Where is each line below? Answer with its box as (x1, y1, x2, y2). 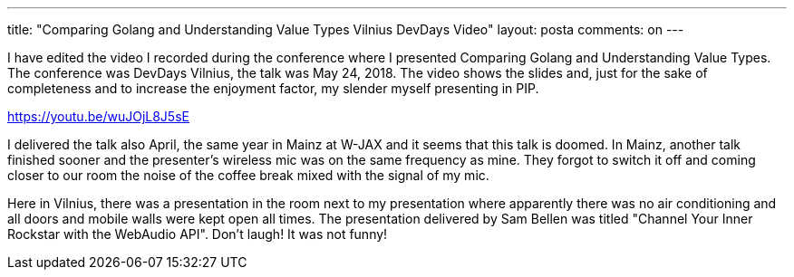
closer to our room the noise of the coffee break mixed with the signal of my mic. (7, 167, 489, 183)
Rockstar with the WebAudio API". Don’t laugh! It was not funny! (7, 226, 388, 242)
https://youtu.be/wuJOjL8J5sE (7, 109, 189, 124)
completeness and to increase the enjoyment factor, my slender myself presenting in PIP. (7, 81, 539, 96)
